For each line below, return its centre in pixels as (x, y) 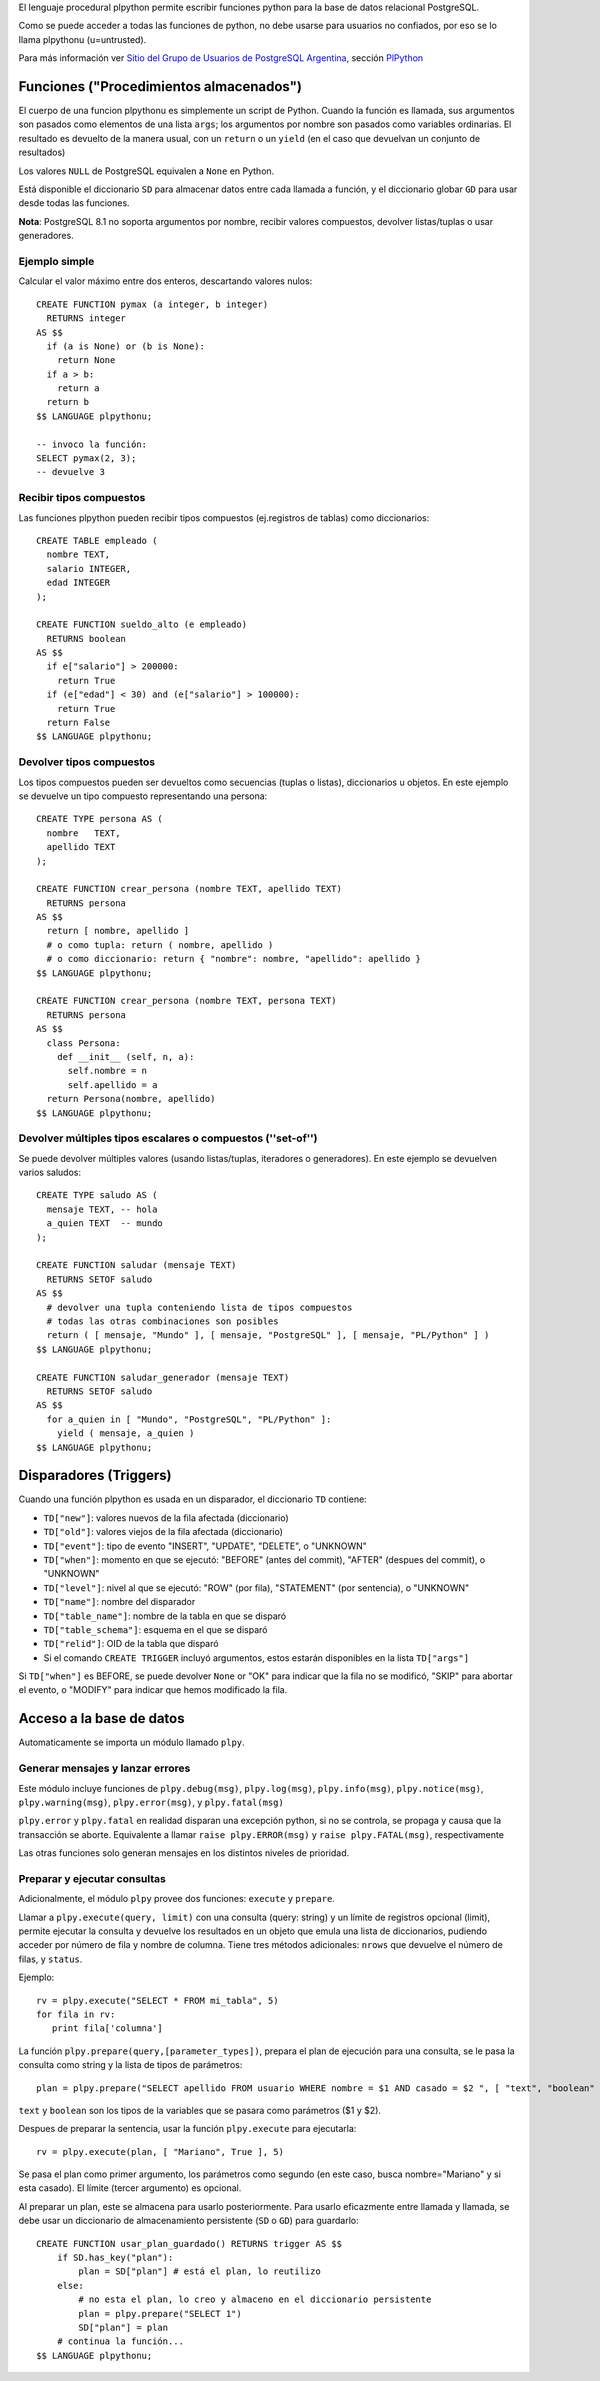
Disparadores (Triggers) (95, 1475)
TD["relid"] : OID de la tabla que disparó (131, 1644)
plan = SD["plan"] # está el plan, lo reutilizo (200, 2271)
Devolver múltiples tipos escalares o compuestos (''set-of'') (168, 1138)
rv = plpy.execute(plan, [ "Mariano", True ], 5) (160, 2151)
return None (86, 360)
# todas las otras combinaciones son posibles (162, 1321)
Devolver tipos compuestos (87, 762)
